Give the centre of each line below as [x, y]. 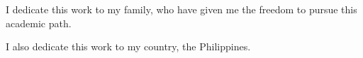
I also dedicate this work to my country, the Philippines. [128, 46]
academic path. [39, 23]
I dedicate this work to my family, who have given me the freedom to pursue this [181, 9]
